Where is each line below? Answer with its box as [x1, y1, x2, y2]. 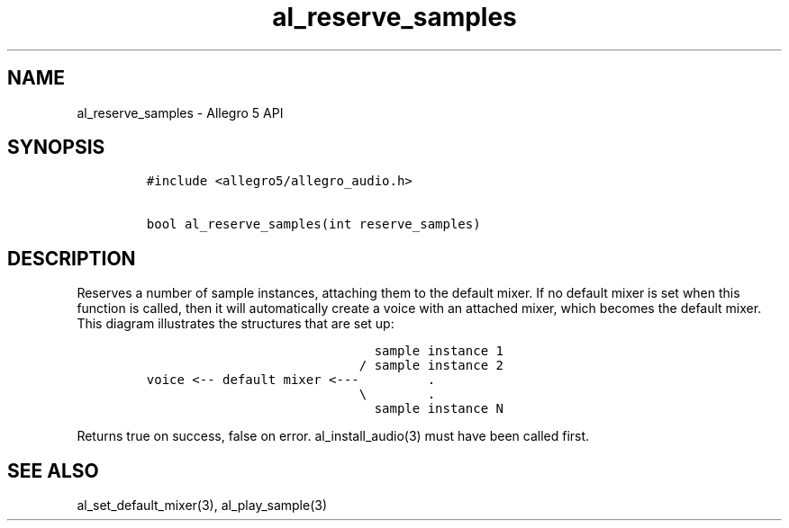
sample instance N [374, 401, 503, 416]
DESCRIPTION [7, 246, 136, 270]
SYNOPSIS [7, 136, 105, 159]
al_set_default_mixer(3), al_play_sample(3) [77, 497, 328, 514]
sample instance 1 [374, 344, 503, 359]
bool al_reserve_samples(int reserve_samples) [146, 217, 481, 232]
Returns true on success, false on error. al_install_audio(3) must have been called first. [77, 428, 590, 444]
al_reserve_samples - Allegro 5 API [77, 104, 284, 121]
